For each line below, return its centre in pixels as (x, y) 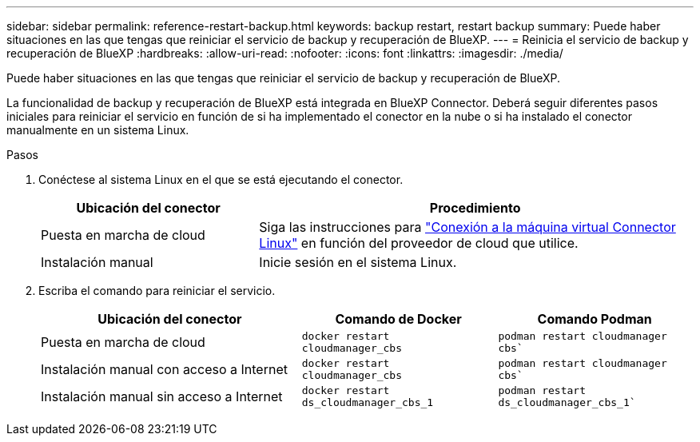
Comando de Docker (398, 319)
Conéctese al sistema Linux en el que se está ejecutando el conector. (221, 179)
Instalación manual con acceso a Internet (164, 369)
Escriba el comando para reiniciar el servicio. (157, 291)
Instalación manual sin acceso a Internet (162, 396)
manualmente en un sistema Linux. (98, 130)
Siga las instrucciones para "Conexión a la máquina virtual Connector (467, 227)
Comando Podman (595, 319)
